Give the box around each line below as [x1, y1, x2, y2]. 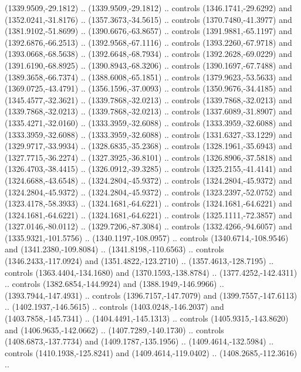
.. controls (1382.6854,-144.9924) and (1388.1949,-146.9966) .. [5, 278, 224, 290]
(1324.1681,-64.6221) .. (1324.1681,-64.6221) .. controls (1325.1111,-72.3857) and [5, 208, 292, 221]
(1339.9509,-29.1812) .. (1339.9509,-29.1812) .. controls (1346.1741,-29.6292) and [5, 2, 292, 13]
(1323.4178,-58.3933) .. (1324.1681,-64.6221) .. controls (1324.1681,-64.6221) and [5, 197, 292, 209]
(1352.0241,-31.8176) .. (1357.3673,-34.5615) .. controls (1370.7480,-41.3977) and [5, 13, 292, 25]
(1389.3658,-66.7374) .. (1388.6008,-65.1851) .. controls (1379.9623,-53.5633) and [5, 70, 292, 83]
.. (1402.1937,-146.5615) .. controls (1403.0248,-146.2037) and [5, 300, 224, 313]
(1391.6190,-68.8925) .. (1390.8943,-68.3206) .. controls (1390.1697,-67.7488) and [5, 59, 292, 71]
